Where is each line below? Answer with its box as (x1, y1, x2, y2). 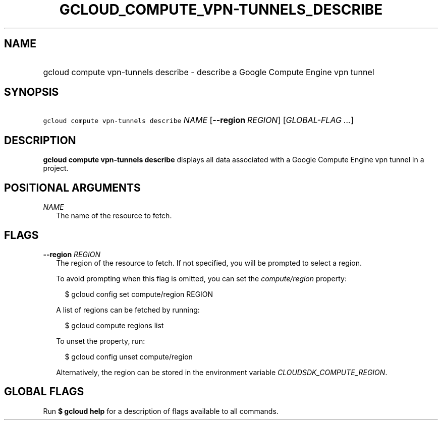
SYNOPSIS (4, 86, 59, 99)
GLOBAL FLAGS (4, 385, 84, 398)
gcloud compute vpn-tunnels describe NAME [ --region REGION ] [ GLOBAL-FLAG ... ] (43, 115, 354, 126)
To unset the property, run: (56, 336, 145, 345)
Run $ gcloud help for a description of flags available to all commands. (43, 406, 279, 415)
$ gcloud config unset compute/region (65, 352, 193, 361)
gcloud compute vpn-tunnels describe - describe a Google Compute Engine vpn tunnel (43, 67, 374, 77)
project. (43, 164, 69, 173)
